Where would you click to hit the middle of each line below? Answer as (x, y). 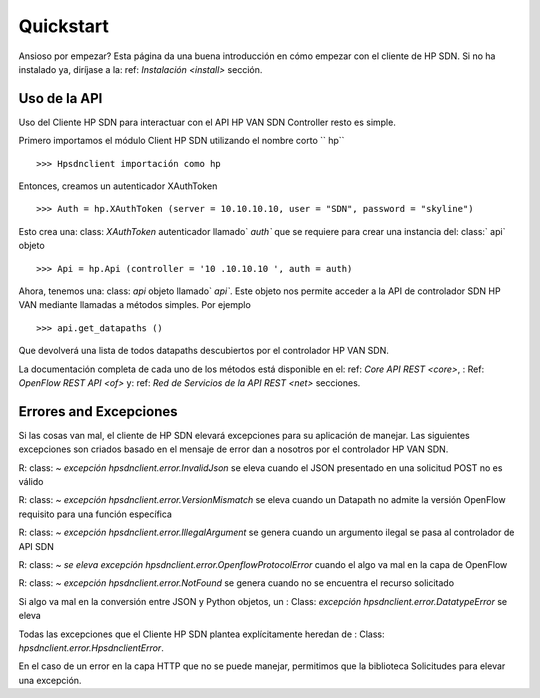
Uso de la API (60, 98)
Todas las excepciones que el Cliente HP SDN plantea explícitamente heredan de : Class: (201, 634)
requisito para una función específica (95, 514)
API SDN (36, 546)
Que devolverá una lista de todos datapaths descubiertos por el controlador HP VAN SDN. (204, 351)
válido (31, 481)
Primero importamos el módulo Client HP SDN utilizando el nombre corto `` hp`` (181, 141)
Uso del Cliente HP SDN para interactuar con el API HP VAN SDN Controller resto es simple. (207, 122)
